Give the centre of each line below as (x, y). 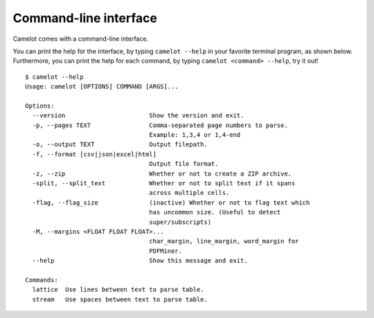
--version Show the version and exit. (138, 115)
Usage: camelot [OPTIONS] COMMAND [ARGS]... (102, 87)
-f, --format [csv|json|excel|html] (95, 154)
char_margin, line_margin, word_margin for (224, 241)
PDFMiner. (166, 251)
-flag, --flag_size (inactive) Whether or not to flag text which (171, 203)
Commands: (42, 280)
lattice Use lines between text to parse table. (118, 290)
